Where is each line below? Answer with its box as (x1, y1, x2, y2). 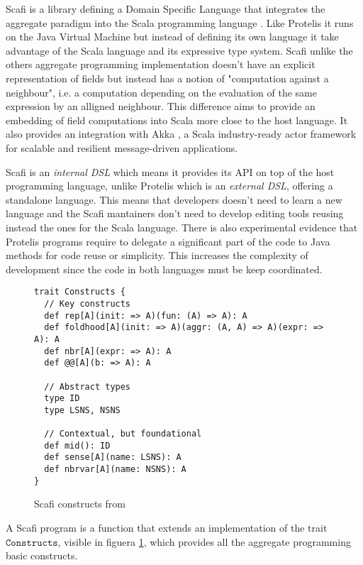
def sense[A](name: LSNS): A (44, 452, 181, 463)
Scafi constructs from (34, 496, 125, 511)
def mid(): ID (44, 440, 111, 451)
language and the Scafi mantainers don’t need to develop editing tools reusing (6, 206, 344, 221)
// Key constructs (44, 298, 131, 309)
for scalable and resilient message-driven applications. (6, 140, 238, 155)
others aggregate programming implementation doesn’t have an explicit (6, 57, 315, 72)
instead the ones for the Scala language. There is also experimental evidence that (6, 219, 358, 234)
